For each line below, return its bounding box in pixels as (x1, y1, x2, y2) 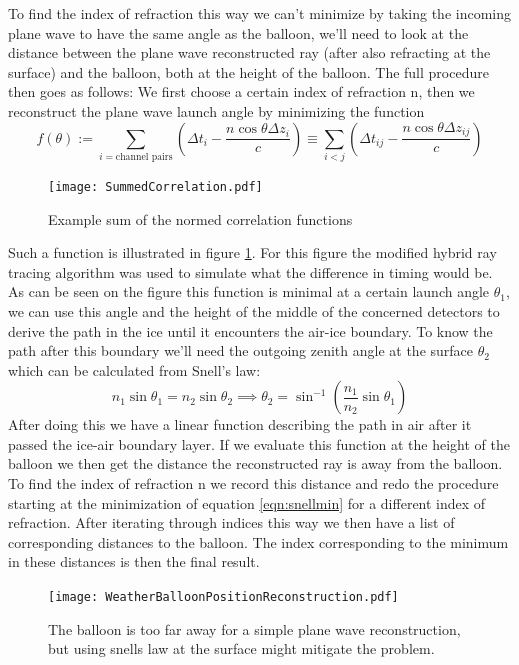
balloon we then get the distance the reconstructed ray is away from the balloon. (8, 453, 503, 474)
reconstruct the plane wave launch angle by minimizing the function (8, 100, 425, 121)
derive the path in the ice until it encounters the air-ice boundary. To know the (8, 320, 493, 341)
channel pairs (115, 151, 173, 162)
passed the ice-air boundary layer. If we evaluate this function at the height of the (8, 433, 511, 454)
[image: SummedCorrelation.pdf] (48, 179, 263, 194)
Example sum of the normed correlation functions (48, 208, 353, 229)
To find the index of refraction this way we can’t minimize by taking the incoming (8, 3, 511, 23)
